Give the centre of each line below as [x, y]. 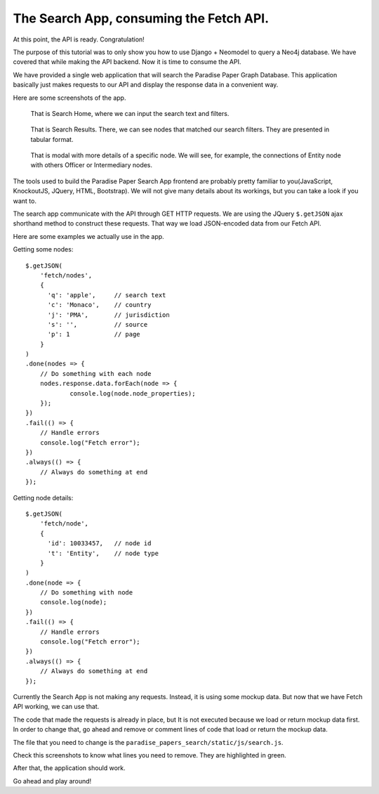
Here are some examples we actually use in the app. [88, 236]
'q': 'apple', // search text [107, 295]
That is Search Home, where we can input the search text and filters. [130, 113]
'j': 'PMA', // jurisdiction [108, 315]
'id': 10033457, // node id [99, 544]
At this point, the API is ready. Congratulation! [79, 39]
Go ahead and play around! [52, 781]
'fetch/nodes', [66, 275]
